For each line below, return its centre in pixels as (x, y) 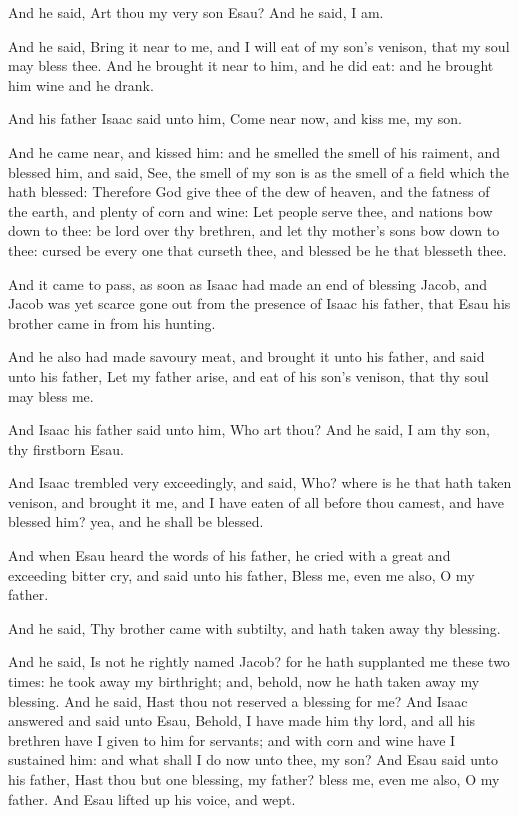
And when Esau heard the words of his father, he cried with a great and (229, 555)
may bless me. (51, 395)
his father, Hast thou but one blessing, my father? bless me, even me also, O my (254, 779)
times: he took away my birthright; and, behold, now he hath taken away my (244, 681)
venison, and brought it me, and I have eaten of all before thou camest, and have (256, 501)
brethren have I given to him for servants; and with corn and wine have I (232, 739)
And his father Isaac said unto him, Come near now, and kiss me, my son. (235, 118)
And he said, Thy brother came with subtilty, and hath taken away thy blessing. (254, 627)
